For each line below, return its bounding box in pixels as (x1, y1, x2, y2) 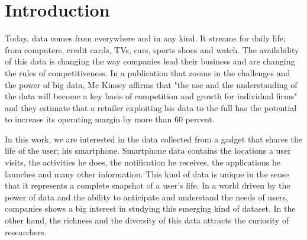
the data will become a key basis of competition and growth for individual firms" (5, 90, 298, 102)
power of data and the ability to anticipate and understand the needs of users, (5, 190, 288, 203)
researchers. (5, 225, 47, 238)
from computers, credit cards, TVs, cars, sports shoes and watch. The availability (5, 43, 299, 56)
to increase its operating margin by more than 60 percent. (5, 113, 215, 125)
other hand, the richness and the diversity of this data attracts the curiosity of (5, 214, 289, 226)
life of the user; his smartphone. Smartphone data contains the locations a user (5, 144, 291, 157)
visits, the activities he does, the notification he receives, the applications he (5, 156, 280, 168)
